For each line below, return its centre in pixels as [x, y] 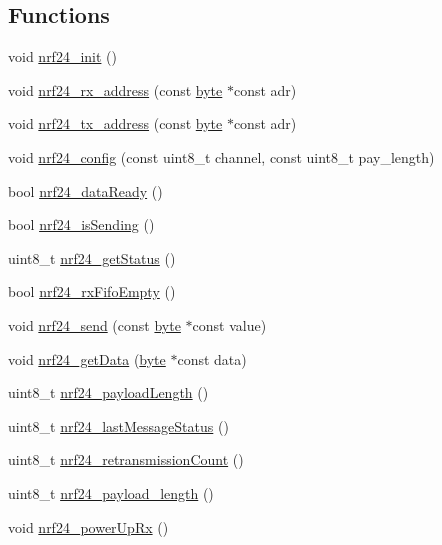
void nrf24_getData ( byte [87, 358]
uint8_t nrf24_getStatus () [92, 257]
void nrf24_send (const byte [94, 324]
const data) [212, 358]
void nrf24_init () [62, 56]
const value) [229, 324]
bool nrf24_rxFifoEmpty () [92, 291]
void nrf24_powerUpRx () [88, 526]
